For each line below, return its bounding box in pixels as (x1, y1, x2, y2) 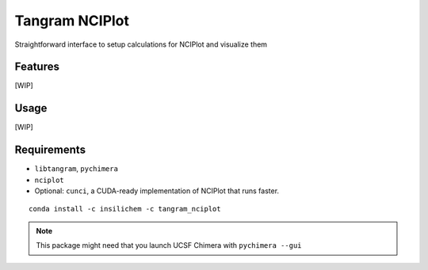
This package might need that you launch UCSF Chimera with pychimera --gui (36, 241, 302, 250)
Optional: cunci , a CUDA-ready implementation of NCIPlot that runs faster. (34, 186, 280, 196)
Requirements (14, 143, 86, 157)
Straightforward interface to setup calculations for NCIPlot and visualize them (14, 40, 268, 49)
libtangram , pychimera (34, 164, 119, 173)
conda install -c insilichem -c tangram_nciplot (29, 204, 221, 214)
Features (14, 60, 59, 74)
